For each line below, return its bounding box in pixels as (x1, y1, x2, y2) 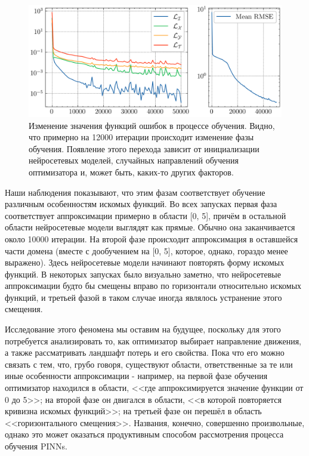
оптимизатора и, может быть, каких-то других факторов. (29, 165, 234, 178)
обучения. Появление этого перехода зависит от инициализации (29, 142, 259, 155)
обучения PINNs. (5, 440, 67, 452)
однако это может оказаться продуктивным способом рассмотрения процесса (5, 428, 284, 440)
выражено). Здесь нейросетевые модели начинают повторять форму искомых (5, 256, 285, 269)
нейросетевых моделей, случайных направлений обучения (29, 154, 239, 167)
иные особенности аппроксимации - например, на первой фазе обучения (5, 369, 268, 382)
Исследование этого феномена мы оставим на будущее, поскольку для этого (5, 323, 281, 335)
